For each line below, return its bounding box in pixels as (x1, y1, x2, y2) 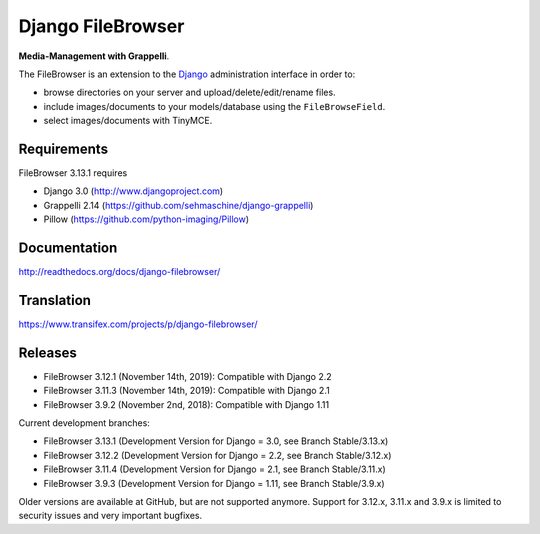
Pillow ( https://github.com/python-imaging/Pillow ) (43, 213, 250, 225)
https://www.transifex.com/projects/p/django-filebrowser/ (18, 318, 258, 330)
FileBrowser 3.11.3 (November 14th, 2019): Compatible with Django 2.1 (43, 385, 330, 397)
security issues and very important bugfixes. (18, 510, 203, 522)
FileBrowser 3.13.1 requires (18, 167, 128, 179)
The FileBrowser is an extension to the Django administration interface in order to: (18, 68, 356, 80)
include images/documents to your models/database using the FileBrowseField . (43, 100, 386, 112)
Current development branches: (18, 417, 150, 429)
